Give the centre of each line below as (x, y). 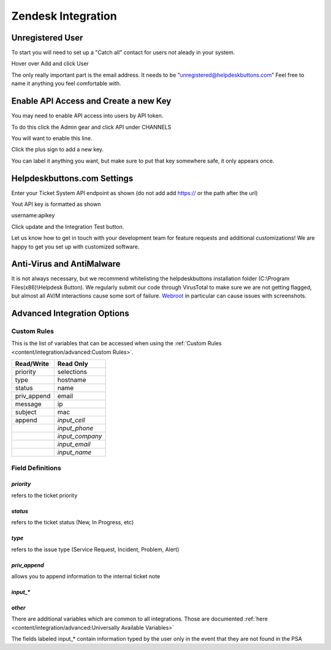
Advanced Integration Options (70, 314)
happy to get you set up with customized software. (75, 247)
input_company (80, 437)
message (29, 404)
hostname (72, 380)
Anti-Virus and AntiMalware (66, 264)
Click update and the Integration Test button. (68, 226)
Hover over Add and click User (50, 64)
